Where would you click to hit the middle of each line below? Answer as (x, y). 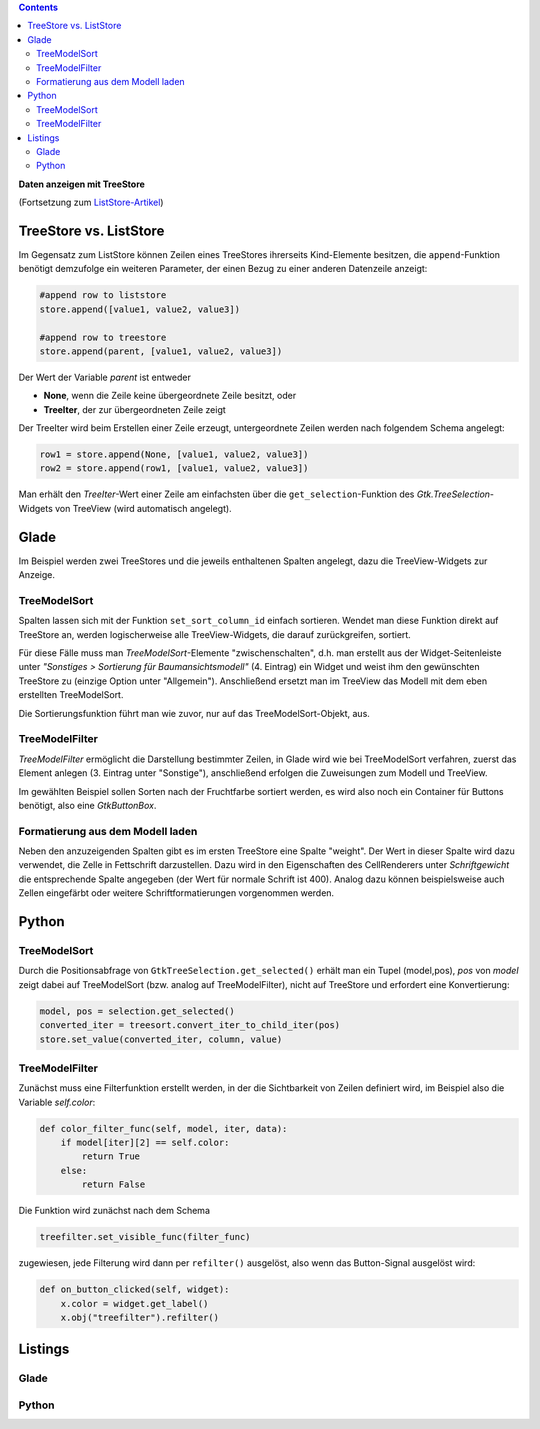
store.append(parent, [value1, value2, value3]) (161, 351)
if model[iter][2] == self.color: (145, 1143)
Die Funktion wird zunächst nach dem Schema (114, 1211)
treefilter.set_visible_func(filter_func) (145, 1237)
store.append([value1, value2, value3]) (139, 309)
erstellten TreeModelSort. (71, 695)
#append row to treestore (103, 337)
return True (110, 1156)
